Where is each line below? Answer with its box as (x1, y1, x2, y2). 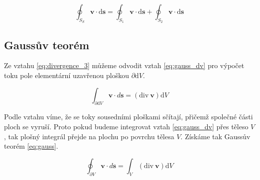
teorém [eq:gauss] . (4, 141, 58, 151)
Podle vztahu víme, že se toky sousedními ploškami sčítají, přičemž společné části (4, 111, 253, 122)
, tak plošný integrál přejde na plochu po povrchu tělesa (4, 131, 174, 141)
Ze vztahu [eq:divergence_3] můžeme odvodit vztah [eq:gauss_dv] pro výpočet (4, 60, 245, 71)
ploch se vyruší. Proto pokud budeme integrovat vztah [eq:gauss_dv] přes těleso (4, 121, 249, 131)
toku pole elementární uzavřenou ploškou (4, 70, 130, 80)
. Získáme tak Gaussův (180, 131, 251, 141)
